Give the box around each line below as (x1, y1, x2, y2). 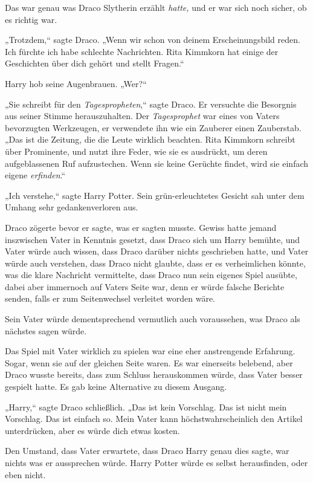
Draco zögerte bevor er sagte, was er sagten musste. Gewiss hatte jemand (5, 221, 277, 233)
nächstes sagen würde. (5, 324, 87, 337)
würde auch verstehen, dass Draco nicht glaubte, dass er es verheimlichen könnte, (5, 256, 306, 269)
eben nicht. (5, 468, 46, 481)
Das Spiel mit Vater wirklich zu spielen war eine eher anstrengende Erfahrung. (5, 345, 295, 357)
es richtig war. (5, 13, 57, 25)
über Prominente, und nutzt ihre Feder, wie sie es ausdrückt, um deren (5, 144, 268, 157)
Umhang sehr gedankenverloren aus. (5, 201, 138, 213)
